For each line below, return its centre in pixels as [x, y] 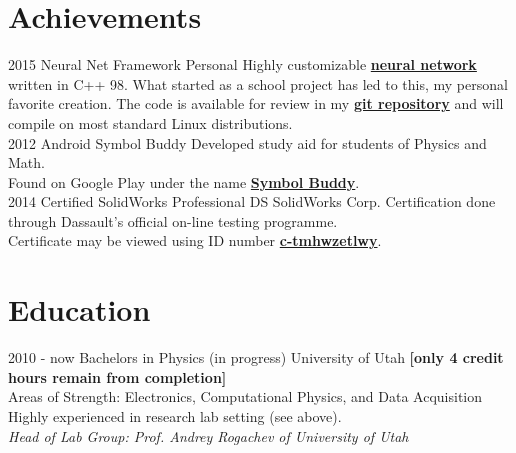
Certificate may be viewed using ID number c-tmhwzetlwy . [195, 240]
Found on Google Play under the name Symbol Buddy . [184, 181]
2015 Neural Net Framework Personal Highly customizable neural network [242, 64]
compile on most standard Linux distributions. [150, 122]
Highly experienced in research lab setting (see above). [175, 415]
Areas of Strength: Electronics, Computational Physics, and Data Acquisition [245, 396]
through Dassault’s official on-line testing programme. [173, 220]
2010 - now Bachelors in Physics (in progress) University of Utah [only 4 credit [256, 357]
